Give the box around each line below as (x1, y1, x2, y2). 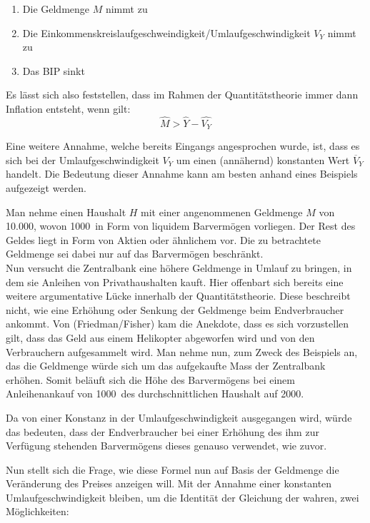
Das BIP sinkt (22, 63, 85, 78)
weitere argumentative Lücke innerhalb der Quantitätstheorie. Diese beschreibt (6, 288, 351, 303)
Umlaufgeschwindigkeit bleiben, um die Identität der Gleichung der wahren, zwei (6, 489, 359, 504)
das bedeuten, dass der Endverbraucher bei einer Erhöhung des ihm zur (6, 424, 319, 439)
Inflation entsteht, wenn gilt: (6, 101, 131, 116)
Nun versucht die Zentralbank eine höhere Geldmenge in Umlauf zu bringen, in (6, 260, 352, 275)
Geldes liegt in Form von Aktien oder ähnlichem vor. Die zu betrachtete (6, 232, 321, 247)
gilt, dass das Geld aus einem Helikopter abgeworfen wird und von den (6, 330, 315, 345)
